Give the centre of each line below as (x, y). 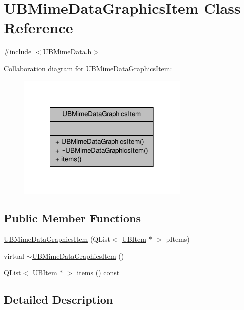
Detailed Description (59, 300)
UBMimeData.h (67, 52)
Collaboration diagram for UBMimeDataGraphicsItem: (88, 68)
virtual (14, 256)
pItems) (178, 239)
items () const (98, 273)
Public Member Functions (72, 218)
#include (18, 52)
